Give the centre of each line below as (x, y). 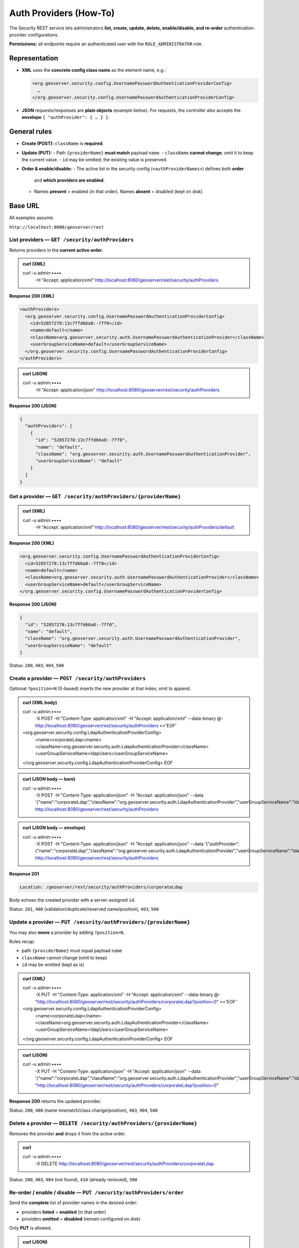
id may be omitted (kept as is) (53, 965)
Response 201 (24, 874)
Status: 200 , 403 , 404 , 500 (37, 665)
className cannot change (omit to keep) (64, 957)
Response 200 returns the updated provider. (55, 1101)
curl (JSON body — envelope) (54, 828)
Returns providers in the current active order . (56, 250)
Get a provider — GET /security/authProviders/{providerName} (95, 496)
